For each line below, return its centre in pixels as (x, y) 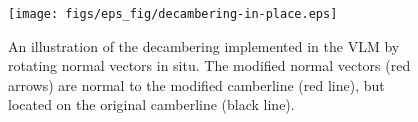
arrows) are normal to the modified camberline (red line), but (196, 84)
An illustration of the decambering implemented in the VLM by (204, 45)
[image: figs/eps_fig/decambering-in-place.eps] (173, 14)
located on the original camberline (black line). (151, 104)
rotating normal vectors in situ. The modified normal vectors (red (209, 65)
